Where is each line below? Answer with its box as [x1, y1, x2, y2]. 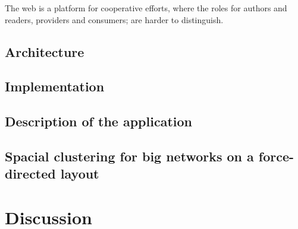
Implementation [5, 77, 105, 96]
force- [258, 147, 294, 165]
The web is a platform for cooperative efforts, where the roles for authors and [5, 2, 287, 14]
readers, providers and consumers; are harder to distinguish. [5, 13, 224, 26]
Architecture [5, 42, 84, 61]
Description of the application [5, 112, 192, 131]
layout [60, 164, 99, 183]
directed [5, 164, 56, 183]
